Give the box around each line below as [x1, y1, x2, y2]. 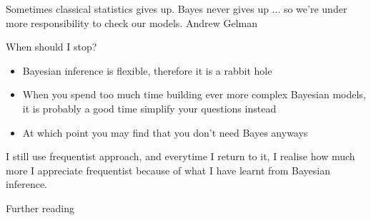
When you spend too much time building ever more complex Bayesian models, [22, 87, 366, 102]
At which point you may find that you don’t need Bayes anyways [22, 125, 308, 140]
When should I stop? [6, 39, 97, 54]
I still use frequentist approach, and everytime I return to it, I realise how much [6, 149, 355, 164]
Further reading [6, 200, 75, 215]
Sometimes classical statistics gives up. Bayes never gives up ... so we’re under [6, 1, 347, 16]
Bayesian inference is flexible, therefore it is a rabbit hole [22, 63, 272, 78]
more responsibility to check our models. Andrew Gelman [6, 15, 258, 30]
